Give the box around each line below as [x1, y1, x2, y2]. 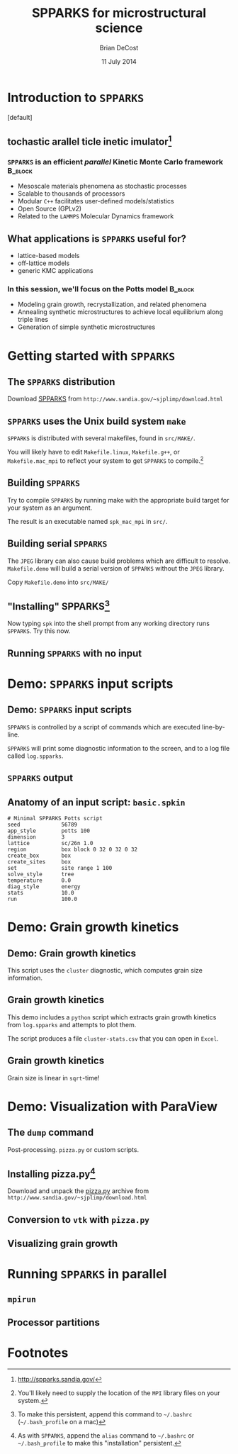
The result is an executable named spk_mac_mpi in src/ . [7, 517, 168, 525]
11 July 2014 [101, 57, 137, 65]
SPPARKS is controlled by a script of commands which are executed [7, 722, 200, 731]
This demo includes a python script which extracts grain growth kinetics [7, 1012, 217, 1022]
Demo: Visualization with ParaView [7, 1098, 218, 1114]
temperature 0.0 [7, 877, 72, 884]
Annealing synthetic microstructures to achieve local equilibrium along [17, 308, 223, 316]
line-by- [201, 722, 225, 731]
